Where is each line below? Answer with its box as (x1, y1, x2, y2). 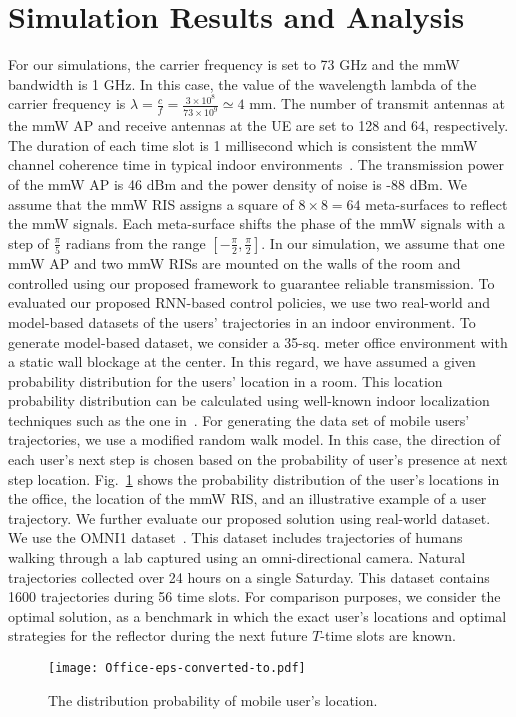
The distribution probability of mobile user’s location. (48, 689, 378, 710)
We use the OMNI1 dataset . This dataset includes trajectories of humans (8, 527, 463, 548)
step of (8, 232, 49, 253)
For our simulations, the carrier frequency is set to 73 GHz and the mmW (8, 54, 460, 75)
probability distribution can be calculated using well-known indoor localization (8, 390, 490, 411)
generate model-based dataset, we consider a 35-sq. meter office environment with (8, 331, 508, 352)
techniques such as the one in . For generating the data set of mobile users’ (8, 409, 470, 430)
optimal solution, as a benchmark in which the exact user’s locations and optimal (8, 605, 507, 626)
